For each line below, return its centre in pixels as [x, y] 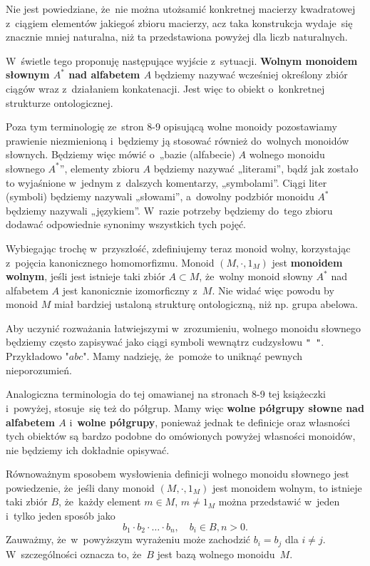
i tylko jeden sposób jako [61, 516]
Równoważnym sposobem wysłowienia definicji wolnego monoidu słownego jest [178, 474]
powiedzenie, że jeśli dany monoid [80, 487]
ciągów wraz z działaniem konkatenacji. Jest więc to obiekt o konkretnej [165, 88]
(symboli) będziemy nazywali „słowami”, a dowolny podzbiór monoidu [160, 196]
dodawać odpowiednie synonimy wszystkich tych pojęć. [126, 224]
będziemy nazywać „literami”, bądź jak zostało [256, 168]
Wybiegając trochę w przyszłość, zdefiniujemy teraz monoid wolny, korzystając [178, 248]
